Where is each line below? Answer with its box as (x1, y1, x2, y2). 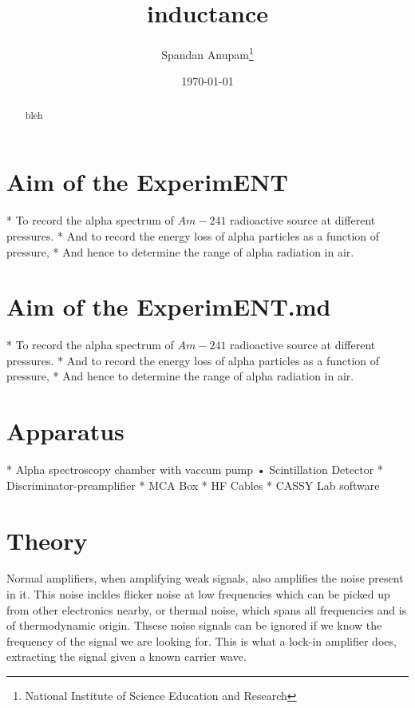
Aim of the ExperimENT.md (6, 290, 331, 323)
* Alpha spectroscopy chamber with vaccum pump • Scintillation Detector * (6, 461, 383, 478)
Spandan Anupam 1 (161, 44, 254, 62)
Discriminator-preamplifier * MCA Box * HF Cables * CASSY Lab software (6, 476, 380, 493)
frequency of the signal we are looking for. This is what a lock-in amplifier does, (6, 632, 397, 649)
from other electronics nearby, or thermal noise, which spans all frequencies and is (6, 601, 407, 618)
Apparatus (6, 415, 125, 447)
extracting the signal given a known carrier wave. (6, 648, 247, 665)
